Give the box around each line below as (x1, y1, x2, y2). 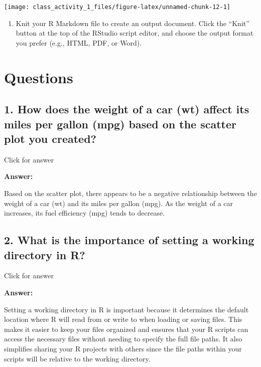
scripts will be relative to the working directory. (4, 353, 151, 363)
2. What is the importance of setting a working (4, 232, 254, 248)
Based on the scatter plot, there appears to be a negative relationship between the (4, 188, 257, 198)
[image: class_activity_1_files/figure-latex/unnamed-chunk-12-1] (4, 4, 231, 11)
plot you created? (4, 130, 97, 146)
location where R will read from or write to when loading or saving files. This (4, 314, 242, 324)
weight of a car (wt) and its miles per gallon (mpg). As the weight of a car (4, 198, 233, 208)
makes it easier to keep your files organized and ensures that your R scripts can (4, 323, 248, 334)
